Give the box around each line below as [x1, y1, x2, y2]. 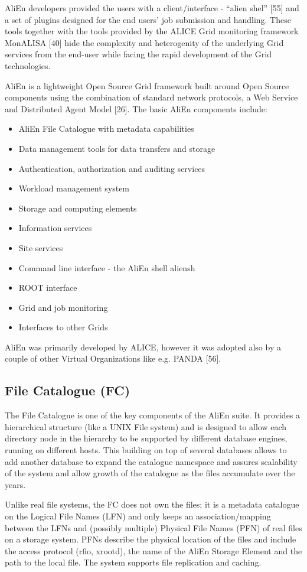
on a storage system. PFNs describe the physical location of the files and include [5, 533, 296, 545]
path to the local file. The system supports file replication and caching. [5, 556, 262, 568]
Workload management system [18, 182, 130, 194]
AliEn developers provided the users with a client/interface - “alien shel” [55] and [5, 2, 299, 14]
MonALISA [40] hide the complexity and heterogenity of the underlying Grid [5, 36, 284, 48]
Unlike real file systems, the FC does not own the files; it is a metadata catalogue [5, 498, 299, 511]
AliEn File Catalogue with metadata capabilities [18, 122, 194, 135]
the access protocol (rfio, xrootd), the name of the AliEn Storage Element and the [5, 544, 302, 557]
